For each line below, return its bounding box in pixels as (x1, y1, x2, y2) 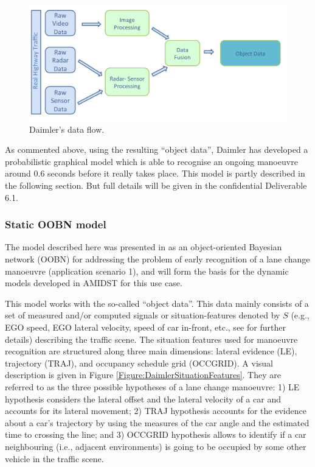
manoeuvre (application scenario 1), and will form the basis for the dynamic (5, 264, 289, 277)
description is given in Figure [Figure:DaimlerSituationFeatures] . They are (5, 368, 281, 381)
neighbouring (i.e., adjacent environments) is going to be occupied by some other (5, 440, 306, 452)
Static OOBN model (5, 217, 106, 232)
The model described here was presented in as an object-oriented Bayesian (5, 241, 282, 253)
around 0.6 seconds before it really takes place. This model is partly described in (5, 167, 305, 180)
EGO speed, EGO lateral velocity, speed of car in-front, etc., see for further (5, 320, 286, 333)
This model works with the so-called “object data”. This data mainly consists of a (5, 297, 309, 309)
